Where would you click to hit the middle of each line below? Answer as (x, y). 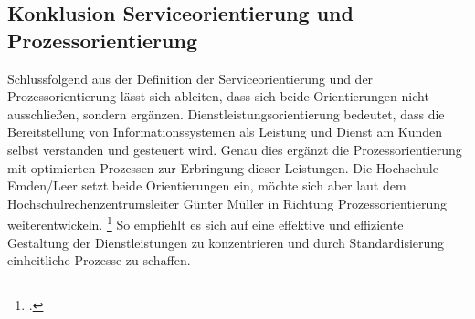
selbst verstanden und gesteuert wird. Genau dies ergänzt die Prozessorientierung (235, 149)
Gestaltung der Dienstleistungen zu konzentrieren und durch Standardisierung (226, 242)
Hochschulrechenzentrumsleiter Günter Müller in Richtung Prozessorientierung (227, 203)
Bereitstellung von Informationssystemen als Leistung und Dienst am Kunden (225, 132)
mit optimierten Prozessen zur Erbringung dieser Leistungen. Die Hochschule (223, 167)
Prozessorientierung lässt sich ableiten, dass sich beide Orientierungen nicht (218, 96)
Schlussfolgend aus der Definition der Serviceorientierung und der (190, 78)
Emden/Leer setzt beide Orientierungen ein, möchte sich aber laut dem (207, 185)
